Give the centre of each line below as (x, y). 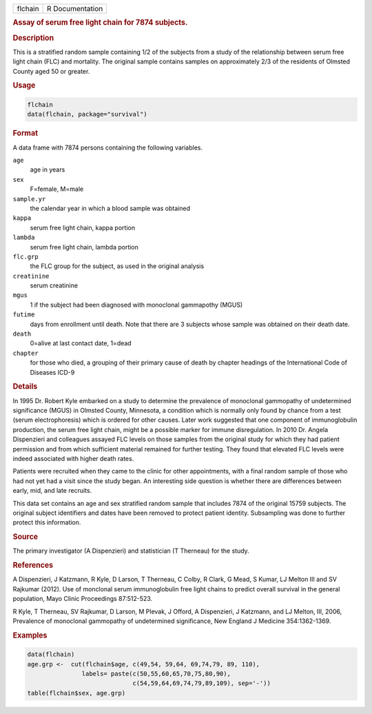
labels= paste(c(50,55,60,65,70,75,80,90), (156, 674)
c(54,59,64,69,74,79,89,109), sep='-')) (202, 683)
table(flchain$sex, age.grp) (76, 693)
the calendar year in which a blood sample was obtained (110, 208)
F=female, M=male (57, 189)
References (33, 565)
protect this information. (47, 522)
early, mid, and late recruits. (52, 491)
